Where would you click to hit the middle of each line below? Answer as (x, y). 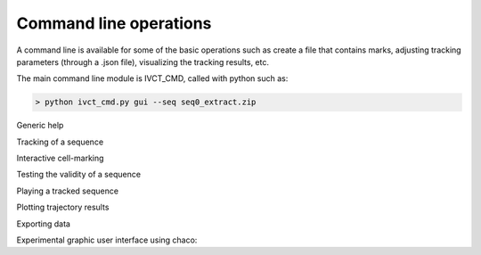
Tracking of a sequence (60, 142)
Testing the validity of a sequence (79, 175)
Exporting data (44, 224)
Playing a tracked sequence (68, 191)
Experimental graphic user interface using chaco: (107, 240)
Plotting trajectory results (63, 207)
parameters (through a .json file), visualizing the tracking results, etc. (143, 62)
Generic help (40, 126)
